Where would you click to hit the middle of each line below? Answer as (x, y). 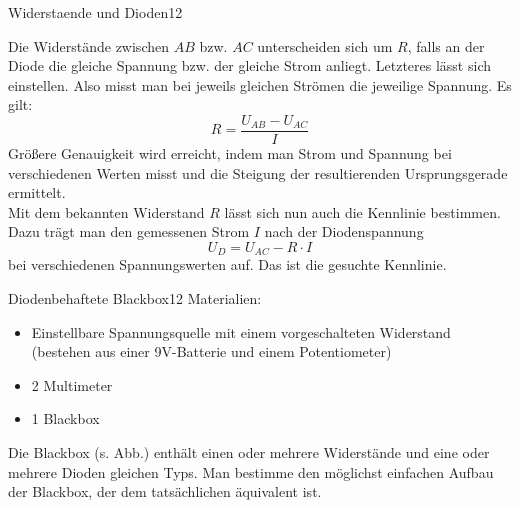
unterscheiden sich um (325, 45)
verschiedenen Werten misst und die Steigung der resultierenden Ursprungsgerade (258, 172)
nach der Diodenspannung (344, 231)
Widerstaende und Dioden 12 (95, 12)
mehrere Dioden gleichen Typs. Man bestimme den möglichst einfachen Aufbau (251, 471)
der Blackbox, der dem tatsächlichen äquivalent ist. (165, 491)
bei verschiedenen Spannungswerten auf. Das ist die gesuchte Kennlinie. (227, 264)
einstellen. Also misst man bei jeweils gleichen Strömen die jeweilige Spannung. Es (260, 84)
